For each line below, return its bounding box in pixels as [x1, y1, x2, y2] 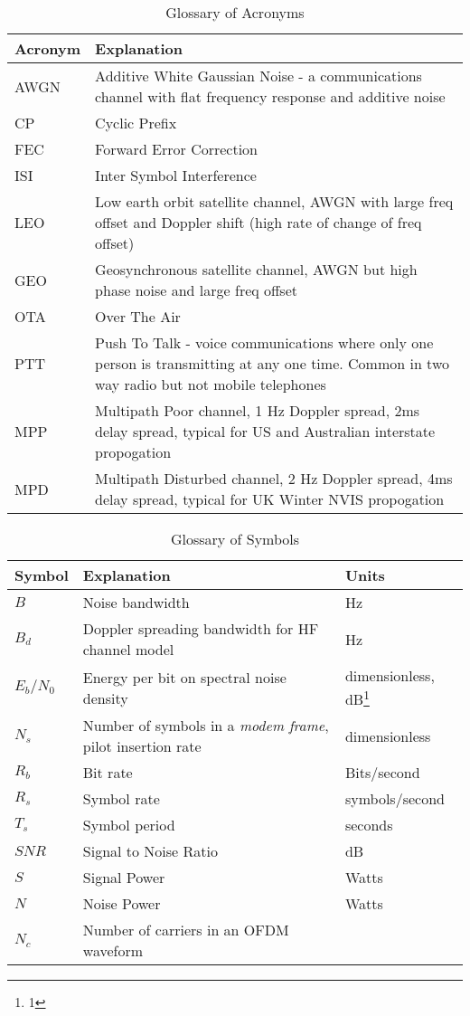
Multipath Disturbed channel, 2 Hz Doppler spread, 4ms [95, 468, 453, 489]
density [82, 687, 128, 708]
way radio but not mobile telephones [95, 374, 326, 394]
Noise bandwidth [82, 592, 190, 612]
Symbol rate [82, 788, 160, 810]
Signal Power [82, 867, 165, 888]
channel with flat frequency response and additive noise [95, 86, 446, 107]
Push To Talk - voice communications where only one [95, 332, 434, 353]
